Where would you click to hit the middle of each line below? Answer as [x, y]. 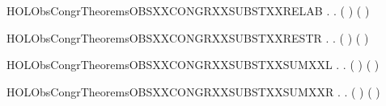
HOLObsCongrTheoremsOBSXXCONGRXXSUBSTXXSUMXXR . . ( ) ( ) [193, 91]
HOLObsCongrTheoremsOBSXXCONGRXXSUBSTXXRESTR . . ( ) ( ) [188, 37]
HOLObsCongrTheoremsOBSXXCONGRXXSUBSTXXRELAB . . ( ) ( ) [188, 10]
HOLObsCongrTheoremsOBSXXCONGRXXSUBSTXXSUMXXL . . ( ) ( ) [193, 65]
